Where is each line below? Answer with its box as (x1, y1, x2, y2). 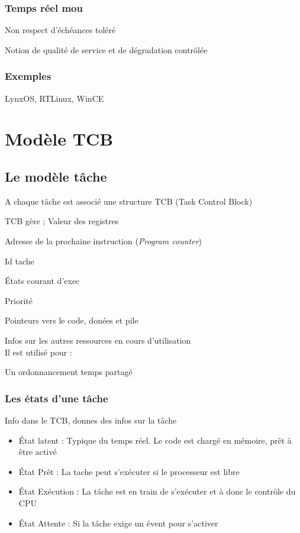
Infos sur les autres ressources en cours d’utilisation (5, 334, 191, 346)
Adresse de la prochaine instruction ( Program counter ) (5, 234, 202, 247)
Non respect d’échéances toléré (5, 24, 116, 36)
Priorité (5, 294, 33, 306)
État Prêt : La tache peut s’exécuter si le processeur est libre (18, 465, 240, 477)
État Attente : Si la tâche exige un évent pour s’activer (18, 516, 218, 529)
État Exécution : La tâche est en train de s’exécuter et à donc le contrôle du (18, 485, 296, 498)
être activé (18, 445, 57, 458)
